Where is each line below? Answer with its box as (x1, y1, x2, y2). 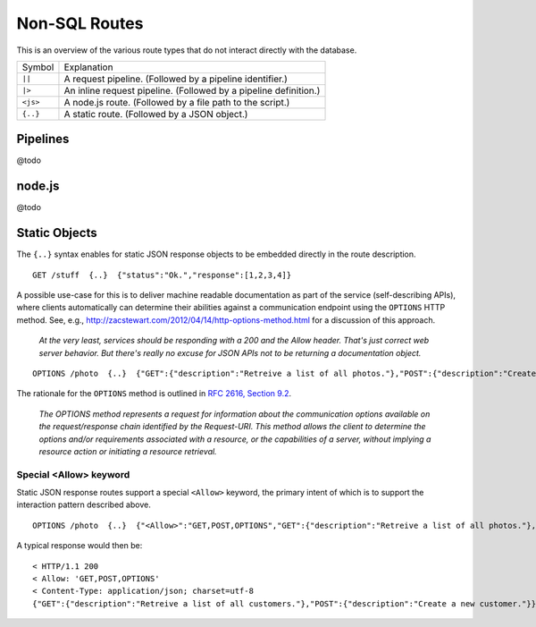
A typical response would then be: (16, 540, 143, 551)
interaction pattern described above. (16, 499, 151, 510)
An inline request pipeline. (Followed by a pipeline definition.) (63, 84, 321, 97)
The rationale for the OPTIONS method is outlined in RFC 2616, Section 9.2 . (16, 388, 292, 399)
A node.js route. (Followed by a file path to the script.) (63, 96, 290, 108)
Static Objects (16, 225, 97, 241)
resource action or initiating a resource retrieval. (38, 445, 218, 456)
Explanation (63, 61, 113, 73)
